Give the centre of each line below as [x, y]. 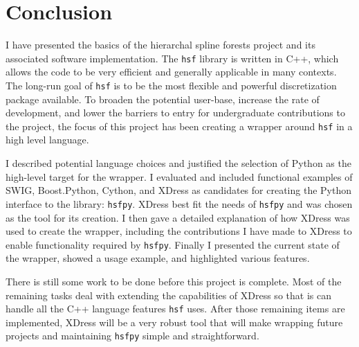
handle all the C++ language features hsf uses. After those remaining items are [175, 309]
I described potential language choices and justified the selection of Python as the [178, 163]
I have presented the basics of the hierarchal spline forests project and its [160, 45]
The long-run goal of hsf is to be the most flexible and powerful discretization [171, 85]
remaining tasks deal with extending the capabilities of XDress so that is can [168, 295]
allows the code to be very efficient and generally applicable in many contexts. [171, 72]
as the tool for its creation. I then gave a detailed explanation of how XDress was [178, 217]
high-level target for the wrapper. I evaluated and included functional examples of [179, 176]
